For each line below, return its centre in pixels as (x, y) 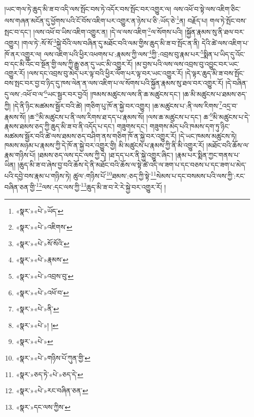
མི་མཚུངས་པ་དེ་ (231, 117)
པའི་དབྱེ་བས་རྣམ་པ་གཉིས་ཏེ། (38, 175)
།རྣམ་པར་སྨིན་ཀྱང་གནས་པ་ (207, 154)
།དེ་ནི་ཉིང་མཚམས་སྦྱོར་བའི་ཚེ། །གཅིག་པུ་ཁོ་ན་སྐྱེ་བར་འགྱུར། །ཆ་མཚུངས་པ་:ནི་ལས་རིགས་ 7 (117, 105)
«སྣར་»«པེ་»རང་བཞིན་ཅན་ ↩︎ (52, 390)
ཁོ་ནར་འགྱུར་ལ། (23, 54)
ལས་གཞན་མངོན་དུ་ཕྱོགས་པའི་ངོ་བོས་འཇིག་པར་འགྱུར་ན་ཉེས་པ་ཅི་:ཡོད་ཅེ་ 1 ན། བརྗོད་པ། (106, 19)
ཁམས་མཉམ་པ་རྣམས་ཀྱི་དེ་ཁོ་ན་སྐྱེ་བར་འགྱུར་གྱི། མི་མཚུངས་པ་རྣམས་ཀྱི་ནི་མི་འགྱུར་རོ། (104, 145)
